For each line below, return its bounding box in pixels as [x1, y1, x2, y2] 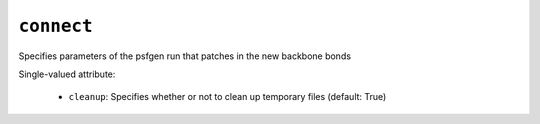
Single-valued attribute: [18, 68, 116, 80]
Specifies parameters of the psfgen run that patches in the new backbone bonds [18, 50, 352, 62]
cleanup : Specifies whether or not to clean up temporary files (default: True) [68, 91, 387, 103]
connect [18, 15, 94, 37]
